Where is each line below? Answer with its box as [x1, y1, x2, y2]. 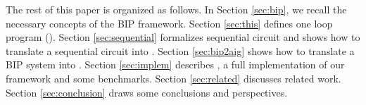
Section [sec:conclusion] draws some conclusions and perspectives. [6, 85, 288, 99]
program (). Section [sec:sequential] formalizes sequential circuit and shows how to [6, 30, 360, 44]
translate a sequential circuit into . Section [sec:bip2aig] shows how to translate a [6, 43, 355, 58]
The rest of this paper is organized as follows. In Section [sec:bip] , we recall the [6, 2, 347, 16]
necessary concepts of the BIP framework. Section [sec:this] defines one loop [6, 16, 333, 30]
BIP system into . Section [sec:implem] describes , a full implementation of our [6, 57, 345, 72]
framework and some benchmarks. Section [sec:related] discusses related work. [6, 70, 341, 85]
